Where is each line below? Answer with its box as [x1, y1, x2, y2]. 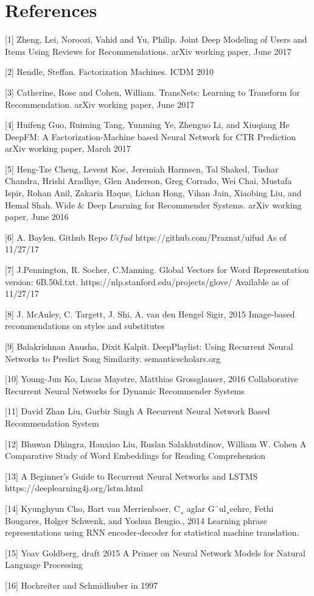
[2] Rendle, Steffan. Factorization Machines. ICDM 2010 [5, 65, 214, 78]
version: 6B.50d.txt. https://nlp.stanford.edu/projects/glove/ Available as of [5, 275, 289, 288]
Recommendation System [5, 416, 99, 429]
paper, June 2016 [5, 210, 69, 223]
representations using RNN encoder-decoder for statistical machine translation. [5, 526, 299, 539]
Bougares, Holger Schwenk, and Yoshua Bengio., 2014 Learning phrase [5, 514, 268, 527]
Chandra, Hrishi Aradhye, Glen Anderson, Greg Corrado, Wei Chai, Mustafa [5, 174, 292, 187]
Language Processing [5, 558, 83, 571]
